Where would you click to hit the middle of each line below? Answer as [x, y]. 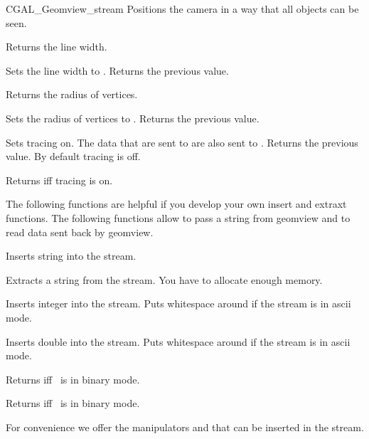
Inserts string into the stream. [71, 256]
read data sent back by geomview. [80, 232]
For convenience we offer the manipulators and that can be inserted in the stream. [185, 427]
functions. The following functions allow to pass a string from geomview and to [178, 217]
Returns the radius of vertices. [72, 94]
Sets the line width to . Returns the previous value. [117, 70]
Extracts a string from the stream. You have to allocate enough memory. [164, 279]
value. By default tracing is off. [73, 156]
